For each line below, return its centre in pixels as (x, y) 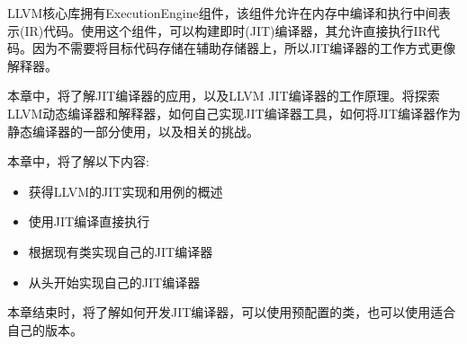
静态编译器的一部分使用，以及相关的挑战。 (133, 131)
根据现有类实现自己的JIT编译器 (121, 251)
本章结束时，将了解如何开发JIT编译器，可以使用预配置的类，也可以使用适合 (232, 312)
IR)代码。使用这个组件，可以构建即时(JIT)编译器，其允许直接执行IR (226, 30)
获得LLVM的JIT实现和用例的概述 (126, 191)
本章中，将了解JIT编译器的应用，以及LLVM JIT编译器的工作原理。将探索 (224, 96)
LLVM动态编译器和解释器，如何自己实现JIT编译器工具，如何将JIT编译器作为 (234, 113)
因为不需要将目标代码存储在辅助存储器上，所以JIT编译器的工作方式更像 (244, 48)
